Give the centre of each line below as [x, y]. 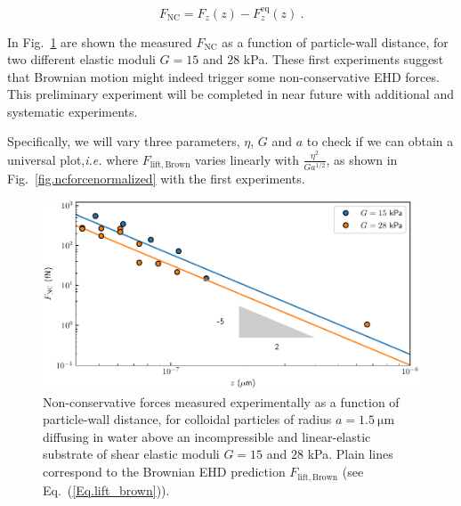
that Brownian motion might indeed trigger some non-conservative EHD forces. [223, 76]
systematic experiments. [73, 111]
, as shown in [362, 159]
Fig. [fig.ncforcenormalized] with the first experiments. [156, 179]
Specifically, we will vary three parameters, [124, 141]
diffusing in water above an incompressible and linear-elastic [207, 436]
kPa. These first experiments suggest [344, 59]
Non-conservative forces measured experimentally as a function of [221, 401]
